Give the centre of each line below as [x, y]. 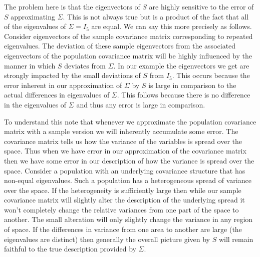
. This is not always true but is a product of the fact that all [156, 16]
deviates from [85, 65]
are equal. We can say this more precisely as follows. [172, 26]
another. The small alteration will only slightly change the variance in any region [128, 219]
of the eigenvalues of [35, 26]
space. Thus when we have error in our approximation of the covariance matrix [125, 151]
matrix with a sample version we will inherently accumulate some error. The [121, 131]
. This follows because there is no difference [184, 95]
